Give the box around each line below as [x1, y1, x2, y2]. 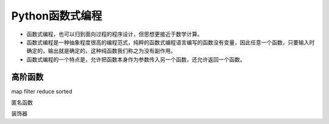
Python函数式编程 [11, 9, 102, 22]
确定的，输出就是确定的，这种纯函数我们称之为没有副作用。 [26, 47, 176, 55]
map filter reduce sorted [11, 88, 73, 95]
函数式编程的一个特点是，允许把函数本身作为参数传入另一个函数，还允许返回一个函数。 [26, 55, 246, 63]
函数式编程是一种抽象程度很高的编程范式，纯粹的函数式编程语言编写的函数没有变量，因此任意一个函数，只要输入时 [26, 38, 315, 46]
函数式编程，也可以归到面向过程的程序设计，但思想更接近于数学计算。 [26, 30, 203, 38]
